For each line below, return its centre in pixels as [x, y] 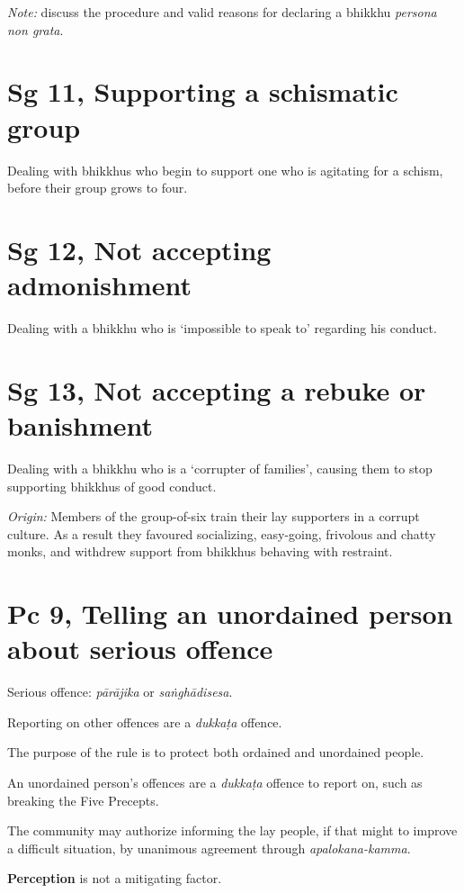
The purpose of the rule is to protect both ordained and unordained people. [216, 752]
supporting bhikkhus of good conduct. [112, 486]
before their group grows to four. [98, 188]
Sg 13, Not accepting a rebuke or [217, 389]
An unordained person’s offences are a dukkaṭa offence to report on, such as [215, 782]
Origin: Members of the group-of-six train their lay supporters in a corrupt [214, 516]
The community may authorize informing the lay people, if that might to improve [232, 830]
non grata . [36, 29]
